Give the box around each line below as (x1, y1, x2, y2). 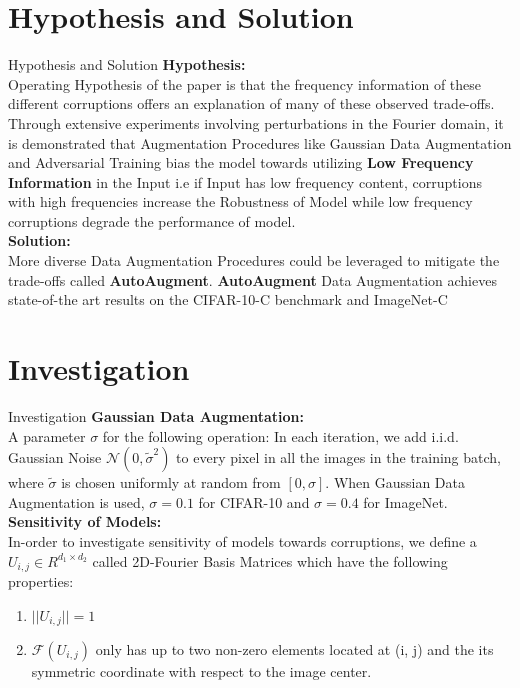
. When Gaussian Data (325, 472, 466, 493)
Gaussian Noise (8, 447, 102, 468)
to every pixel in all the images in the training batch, (176, 447, 501, 468)
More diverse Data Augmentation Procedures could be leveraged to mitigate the (8, 250, 500, 271)
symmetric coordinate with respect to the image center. (31, 661, 372, 682)
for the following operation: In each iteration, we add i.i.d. (102, 425, 459, 446)
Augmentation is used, (8, 491, 145, 512)
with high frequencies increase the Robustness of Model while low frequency (8, 191, 473, 212)
